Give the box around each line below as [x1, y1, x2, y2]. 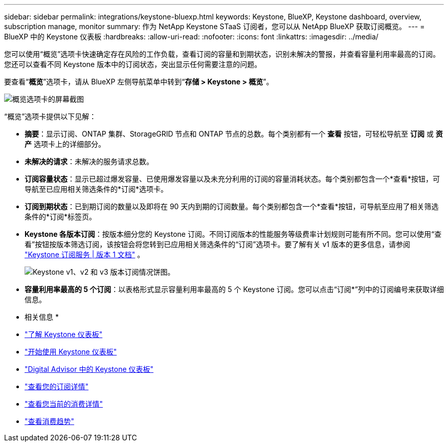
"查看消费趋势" [25, 417, 75, 426]
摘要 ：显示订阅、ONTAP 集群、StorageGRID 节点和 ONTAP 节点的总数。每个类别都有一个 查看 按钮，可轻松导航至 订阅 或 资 [25, 129, 443, 138]
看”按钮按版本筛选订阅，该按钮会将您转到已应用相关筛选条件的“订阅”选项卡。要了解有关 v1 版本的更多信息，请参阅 [25, 240, 410, 249]
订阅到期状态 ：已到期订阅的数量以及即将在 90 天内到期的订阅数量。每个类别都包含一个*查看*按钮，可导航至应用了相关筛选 [25, 202, 439, 211]
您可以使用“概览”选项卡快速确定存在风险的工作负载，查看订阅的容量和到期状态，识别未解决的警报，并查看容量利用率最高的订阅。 [4, 50, 440, 58]
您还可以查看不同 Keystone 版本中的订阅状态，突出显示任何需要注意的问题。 [4, 60, 262, 69]
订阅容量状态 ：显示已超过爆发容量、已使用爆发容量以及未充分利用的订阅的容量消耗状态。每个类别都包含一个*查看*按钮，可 [25, 174, 440, 183]
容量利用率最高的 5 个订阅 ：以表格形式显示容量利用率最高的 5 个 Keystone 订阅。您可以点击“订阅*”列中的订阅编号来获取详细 [25, 285, 444, 294]
